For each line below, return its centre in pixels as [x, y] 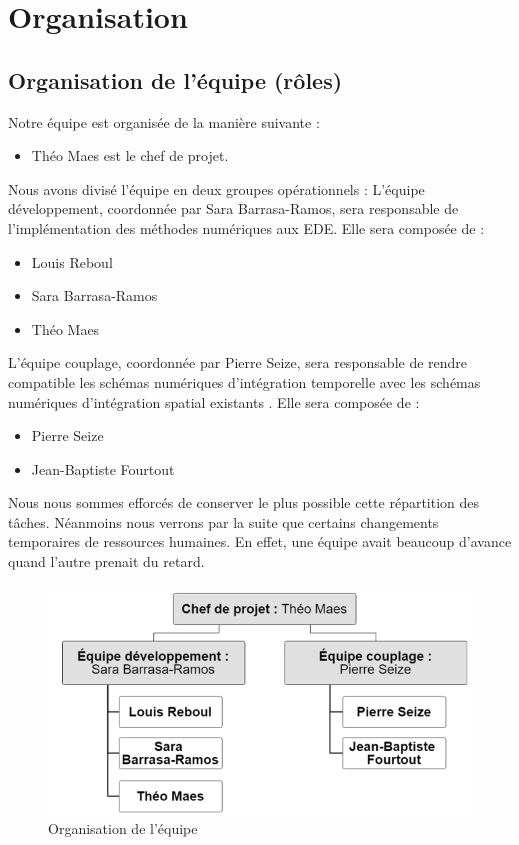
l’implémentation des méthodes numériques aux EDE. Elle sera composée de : [246, 227]
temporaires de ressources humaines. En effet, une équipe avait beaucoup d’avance [260, 541]
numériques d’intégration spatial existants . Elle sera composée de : [214, 401]
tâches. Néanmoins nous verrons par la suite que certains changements [223, 521]
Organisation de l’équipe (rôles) [175, 79]
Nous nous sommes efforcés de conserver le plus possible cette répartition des [244, 502]
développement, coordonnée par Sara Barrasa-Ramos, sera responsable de [233, 208]
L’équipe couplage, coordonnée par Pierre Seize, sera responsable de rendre [238, 362]
